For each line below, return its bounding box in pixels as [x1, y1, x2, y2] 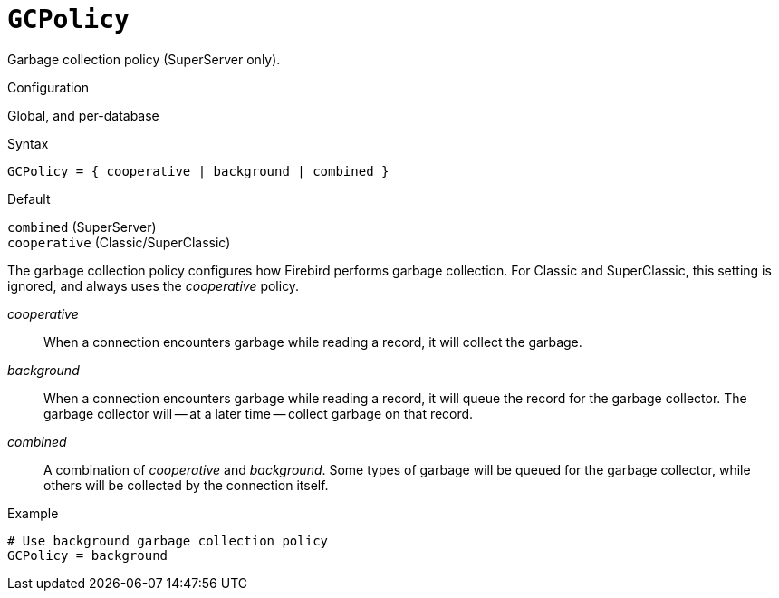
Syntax [7, 135, 49, 151]
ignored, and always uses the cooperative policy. [7, 277, 300, 294]
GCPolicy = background [7, 547, 168, 563]
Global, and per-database [7, 107, 159, 123]
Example [7, 505, 59, 521]
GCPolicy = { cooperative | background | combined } [7, 163, 389, 178]
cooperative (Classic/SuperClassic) [7, 234, 231, 250]
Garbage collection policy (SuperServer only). [7, 51, 281, 67]
